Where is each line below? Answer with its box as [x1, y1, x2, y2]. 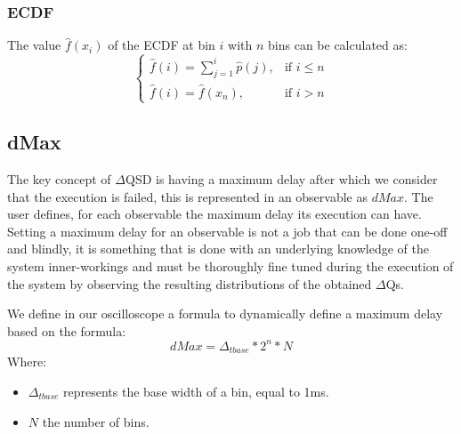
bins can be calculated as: [268, 36, 408, 54]
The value [7, 36, 61, 54]
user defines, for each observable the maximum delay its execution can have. [7, 205, 422, 223]
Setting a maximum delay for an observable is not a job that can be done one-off [7, 221, 448, 240]
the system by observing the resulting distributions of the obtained [7, 274, 372, 293]
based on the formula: [7, 321, 126, 340]
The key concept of [7, 170, 111, 189]
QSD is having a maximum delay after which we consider [125, 170, 438, 189]
